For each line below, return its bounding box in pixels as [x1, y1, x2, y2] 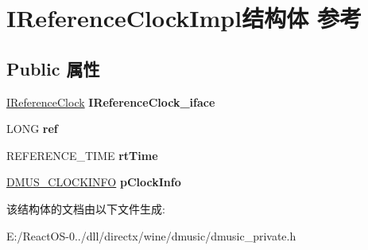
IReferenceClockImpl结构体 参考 [6, 2, 362, 34]
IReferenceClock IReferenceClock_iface [6, 93, 215, 110]
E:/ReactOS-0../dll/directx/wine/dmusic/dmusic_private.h [6, 227, 296, 244]
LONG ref [6, 120, 58, 137]
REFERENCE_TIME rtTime [6, 146, 158, 163]
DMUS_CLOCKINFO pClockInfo [6, 174, 181, 190]
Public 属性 [6, 56, 100, 80]
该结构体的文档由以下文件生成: [6, 200, 165, 217]
